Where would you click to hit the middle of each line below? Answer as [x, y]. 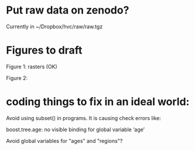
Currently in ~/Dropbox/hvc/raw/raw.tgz [54, 26]
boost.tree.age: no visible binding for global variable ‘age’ [76, 129]
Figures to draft [44, 50]
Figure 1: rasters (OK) [32, 66]
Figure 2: [17, 78]
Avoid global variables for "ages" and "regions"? [64, 141]
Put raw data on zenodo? [68, 10]
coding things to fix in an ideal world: [98, 102]
